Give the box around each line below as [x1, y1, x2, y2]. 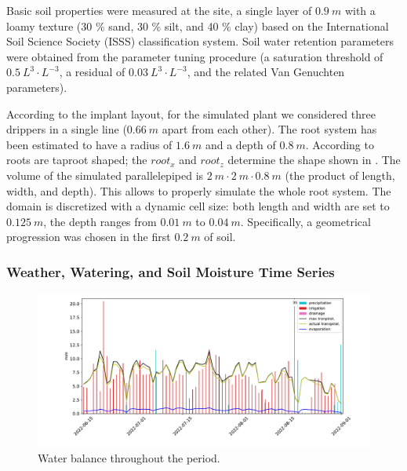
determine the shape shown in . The [227, 152, 401, 168]
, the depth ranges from [43, 213, 157, 229]
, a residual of [59, 64, 125, 80]
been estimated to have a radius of [6, 136, 173, 152]
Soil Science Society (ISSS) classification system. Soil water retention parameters [6, 33, 394, 49]
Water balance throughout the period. [38, 450, 220, 466]
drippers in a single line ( [6, 121, 127, 137]
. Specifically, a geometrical [240, 213, 371, 229]
